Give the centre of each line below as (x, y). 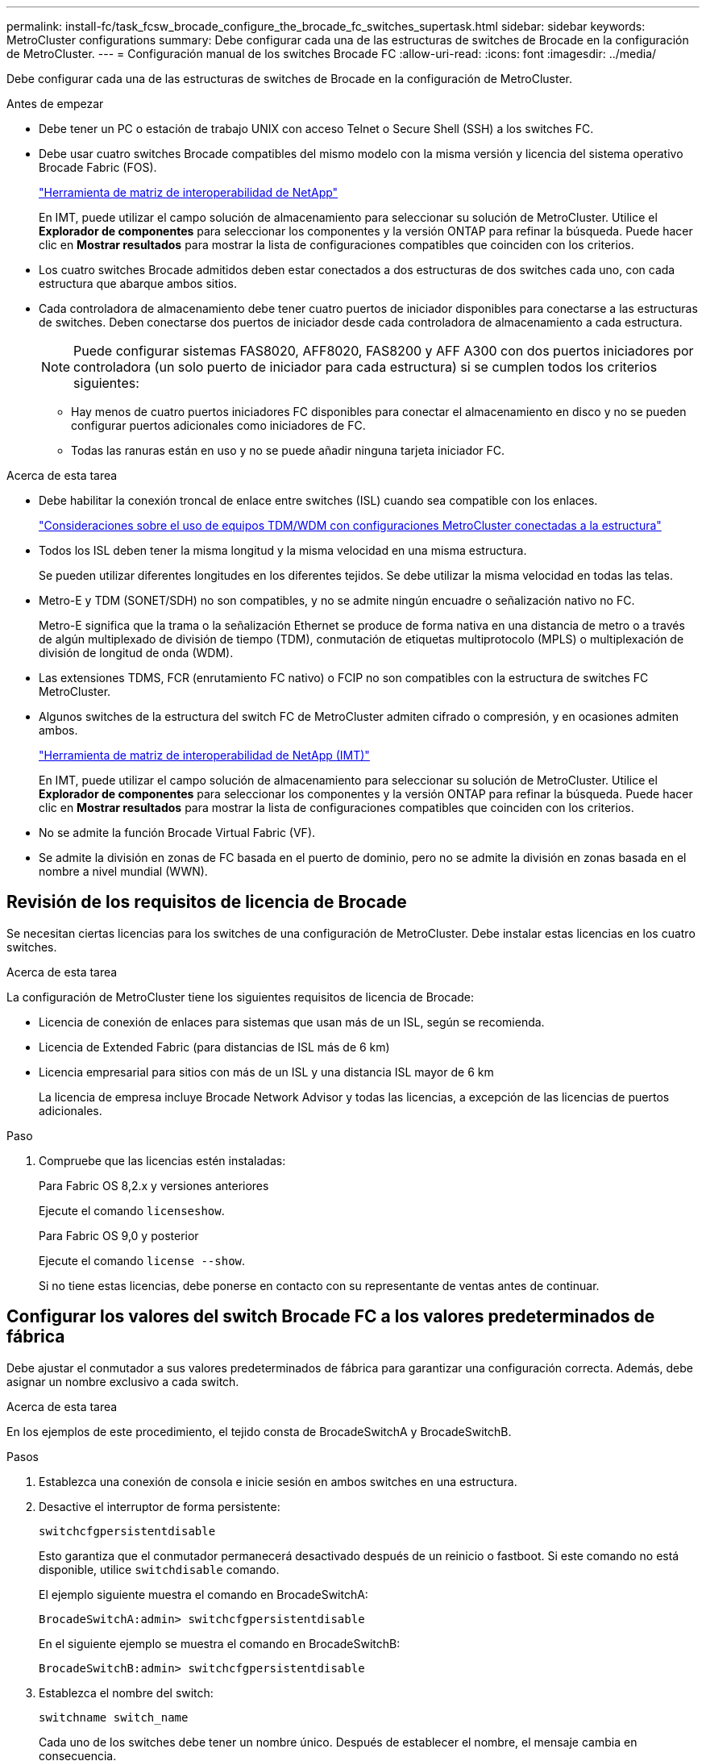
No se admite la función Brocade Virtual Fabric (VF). (177, 833)
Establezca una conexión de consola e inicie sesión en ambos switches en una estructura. (278, 1481)
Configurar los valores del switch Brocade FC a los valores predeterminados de (331, 1317)
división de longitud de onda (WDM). (136, 653)
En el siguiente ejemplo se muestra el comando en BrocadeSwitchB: (220, 1643)
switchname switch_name (114, 1717)
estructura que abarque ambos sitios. (138, 283)
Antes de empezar (55, 104)
